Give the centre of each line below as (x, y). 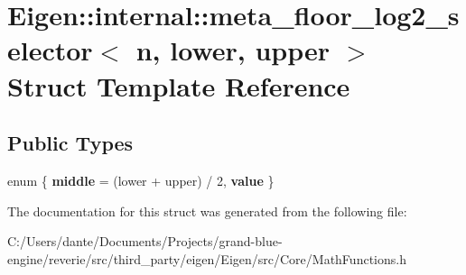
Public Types (70, 143)
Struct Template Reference (179, 85)
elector (50, 50)
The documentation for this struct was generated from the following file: (207, 211)
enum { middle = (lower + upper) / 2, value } (141, 180)
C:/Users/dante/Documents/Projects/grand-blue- (145, 241)
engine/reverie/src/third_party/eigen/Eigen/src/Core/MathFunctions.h (207, 258)
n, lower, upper (233, 50)
